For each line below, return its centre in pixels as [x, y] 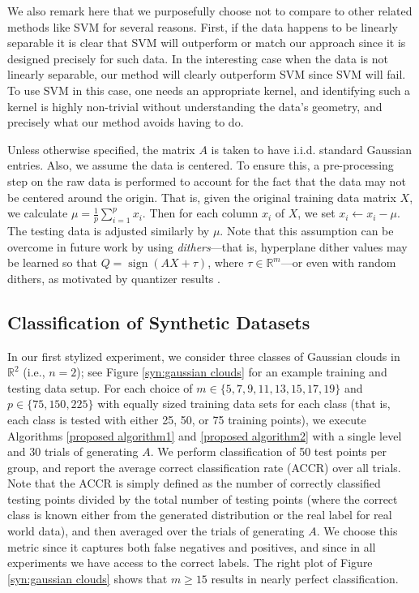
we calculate [38, 213]
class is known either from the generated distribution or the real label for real [200, 515]
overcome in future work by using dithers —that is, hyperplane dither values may [207, 246]
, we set [316, 213]
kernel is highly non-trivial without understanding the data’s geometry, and [195, 106]
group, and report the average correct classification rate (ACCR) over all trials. [204, 467]
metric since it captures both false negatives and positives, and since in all [192, 546]
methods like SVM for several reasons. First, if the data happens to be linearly [203, 26]
